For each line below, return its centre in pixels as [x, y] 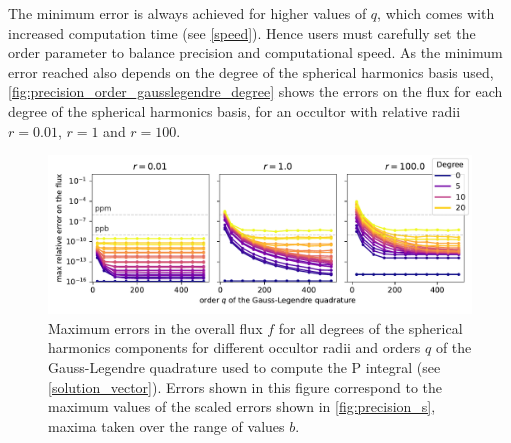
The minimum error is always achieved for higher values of [187, 13]
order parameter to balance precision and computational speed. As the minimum [255, 52]
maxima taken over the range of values [166, 425]
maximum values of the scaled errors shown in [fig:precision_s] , [242, 406]
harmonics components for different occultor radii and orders [234, 347]
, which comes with [436, 13]
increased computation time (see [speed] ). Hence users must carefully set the [242, 32]
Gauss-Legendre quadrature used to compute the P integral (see [244, 366]
